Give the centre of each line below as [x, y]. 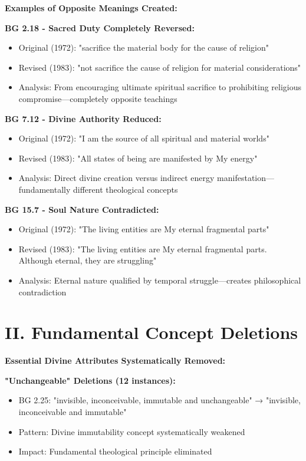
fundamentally [45, 189]
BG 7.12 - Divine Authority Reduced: [83, 118]
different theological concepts [125, 189]
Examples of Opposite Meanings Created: [91, 8]
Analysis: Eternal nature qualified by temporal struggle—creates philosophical [160, 280]
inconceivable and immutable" [73, 411]
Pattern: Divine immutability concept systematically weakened [132, 431]
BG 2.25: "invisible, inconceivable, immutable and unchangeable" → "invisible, [159, 400]
